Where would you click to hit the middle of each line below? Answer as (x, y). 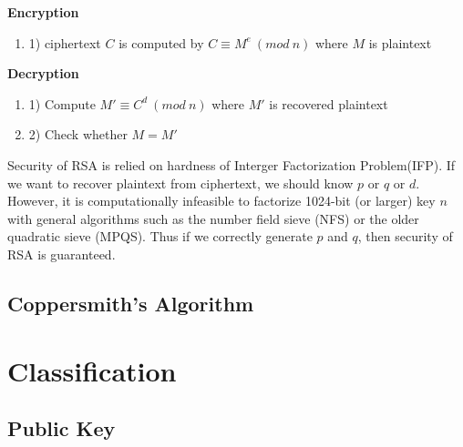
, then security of (405, 236)
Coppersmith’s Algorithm (131, 303)
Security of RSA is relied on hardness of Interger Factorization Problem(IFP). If (231, 164)
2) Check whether (78, 134)
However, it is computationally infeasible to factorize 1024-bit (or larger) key (221, 201)
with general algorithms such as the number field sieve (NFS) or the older (213, 218)
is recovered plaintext (329, 103)
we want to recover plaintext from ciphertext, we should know (180, 183)
